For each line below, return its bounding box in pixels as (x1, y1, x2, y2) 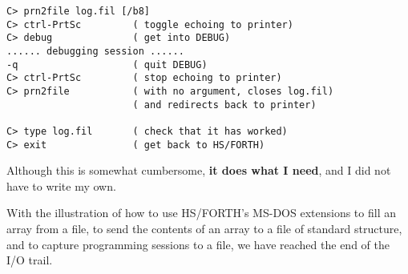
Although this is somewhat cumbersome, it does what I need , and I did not (6, 162, 391, 179)
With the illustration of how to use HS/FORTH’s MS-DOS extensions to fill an (6, 204, 396, 221)
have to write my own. (6, 177, 116, 194)
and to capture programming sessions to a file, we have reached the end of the (6, 236, 390, 252)
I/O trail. (6, 252, 53, 268)
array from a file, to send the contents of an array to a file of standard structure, (6, 220, 402, 236)
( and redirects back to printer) (132, 99, 317, 111)
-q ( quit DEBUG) (6, 58, 208, 71)
